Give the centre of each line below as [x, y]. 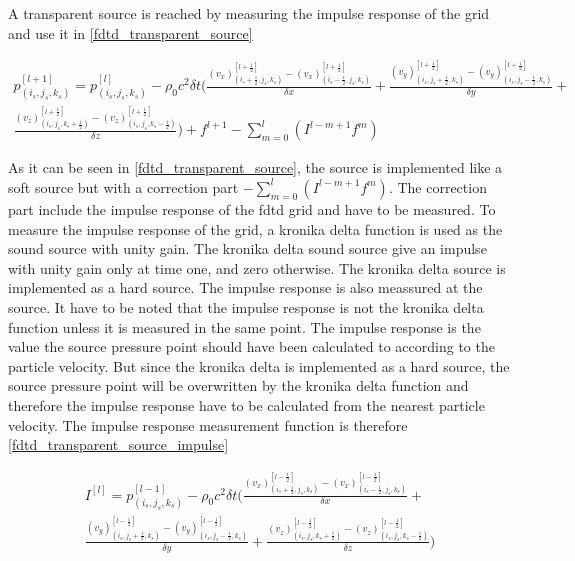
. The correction [437, 186]
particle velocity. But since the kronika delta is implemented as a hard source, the [259, 365]
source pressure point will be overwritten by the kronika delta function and [238, 385]
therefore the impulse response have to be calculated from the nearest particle [246, 404]
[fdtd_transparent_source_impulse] [118, 444]
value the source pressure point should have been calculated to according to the [251, 346]
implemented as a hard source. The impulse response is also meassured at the [245, 287]
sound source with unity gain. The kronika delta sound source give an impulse [247, 248]
